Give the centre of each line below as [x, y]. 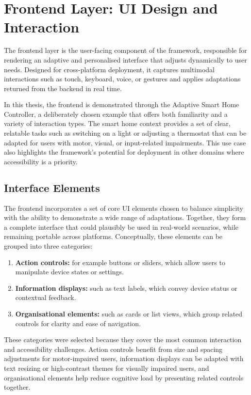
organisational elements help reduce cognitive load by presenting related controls [124, 377]
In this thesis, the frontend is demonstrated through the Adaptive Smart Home [122, 104]
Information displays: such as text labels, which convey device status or [126, 288]
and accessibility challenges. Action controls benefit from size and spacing [113, 349]
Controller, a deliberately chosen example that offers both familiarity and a [116, 114]
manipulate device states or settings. [69, 272]
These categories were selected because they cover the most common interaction [123, 340]
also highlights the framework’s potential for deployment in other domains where [124, 152]
